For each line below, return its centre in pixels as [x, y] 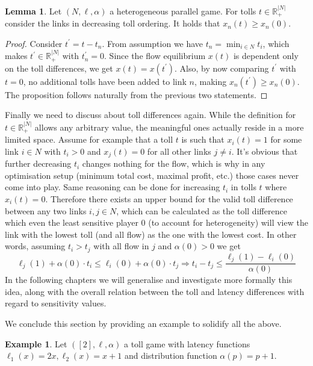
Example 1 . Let [36, 343]
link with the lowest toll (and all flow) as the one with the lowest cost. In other [151, 234]
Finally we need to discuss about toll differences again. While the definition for [150, 115]
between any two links [46, 210]
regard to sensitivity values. [56, 303]
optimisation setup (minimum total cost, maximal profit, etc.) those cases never [152, 175]
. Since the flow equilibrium [155, 56]
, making [210, 81]
